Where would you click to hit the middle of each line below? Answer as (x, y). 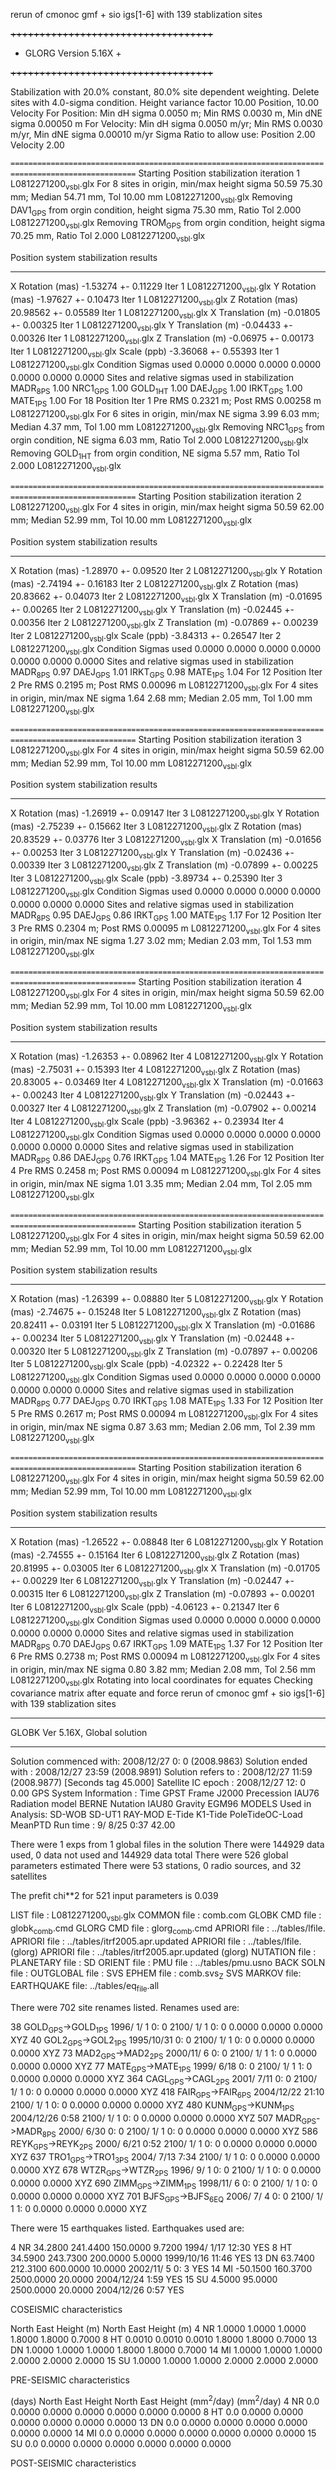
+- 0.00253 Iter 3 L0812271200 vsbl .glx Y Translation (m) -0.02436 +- (152, 853)
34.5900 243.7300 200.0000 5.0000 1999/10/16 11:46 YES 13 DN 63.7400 (162, 2258)
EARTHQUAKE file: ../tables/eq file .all (85, 1987)
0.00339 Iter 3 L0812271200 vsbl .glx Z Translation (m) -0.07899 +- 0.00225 (164, 866)
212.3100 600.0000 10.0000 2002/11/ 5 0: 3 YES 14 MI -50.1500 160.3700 (161, 2269)
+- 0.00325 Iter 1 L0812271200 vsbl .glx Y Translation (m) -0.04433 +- (151, 326)
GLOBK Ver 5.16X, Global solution (79, 1732)
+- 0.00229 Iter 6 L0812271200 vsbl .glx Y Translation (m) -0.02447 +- (152, 1582)
